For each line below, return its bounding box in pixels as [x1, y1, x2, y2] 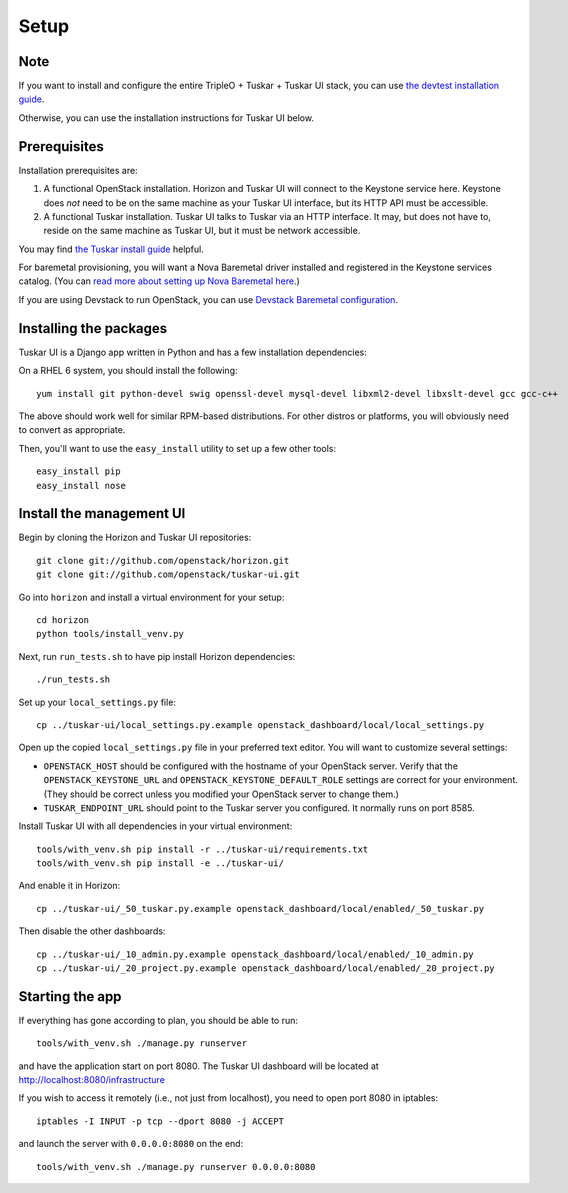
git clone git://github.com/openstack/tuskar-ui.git [36, 569, 300, 580]
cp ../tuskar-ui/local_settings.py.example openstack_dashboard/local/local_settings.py [36, 719, 485, 730]
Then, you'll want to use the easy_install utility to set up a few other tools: [18, 442, 337, 454]
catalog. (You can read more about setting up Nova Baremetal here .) [18, 275, 300, 287]
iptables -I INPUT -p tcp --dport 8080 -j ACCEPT [36, 1115, 285, 1127]
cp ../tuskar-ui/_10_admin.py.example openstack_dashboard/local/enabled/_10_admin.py [36, 948, 474, 960]
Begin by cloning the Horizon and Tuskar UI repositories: [18, 531, 252, 544]
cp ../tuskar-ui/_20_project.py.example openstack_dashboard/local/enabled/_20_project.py [36, 963, 495, 974]
